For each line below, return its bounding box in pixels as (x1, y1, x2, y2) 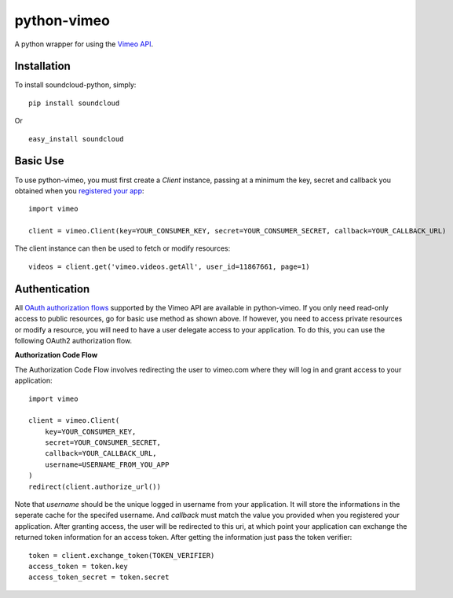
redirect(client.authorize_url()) (28, 482, 161, 491)
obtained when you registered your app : (14, 185, 144, 196)
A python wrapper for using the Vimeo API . (14, 39, 153, 49)
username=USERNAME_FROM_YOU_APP (44, 460, 170, 469)
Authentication (14, 282, 90, 295)
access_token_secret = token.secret (28, 573, 170, 581)
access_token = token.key (28, 562, 129, 570)
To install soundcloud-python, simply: (14, 80, 137, 90)
